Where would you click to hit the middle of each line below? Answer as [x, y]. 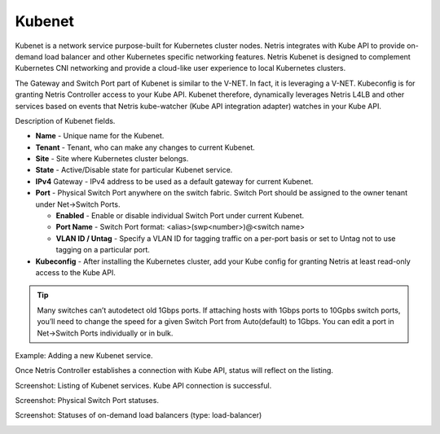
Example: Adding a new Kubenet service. [84, 355]
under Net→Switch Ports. [78, 204]
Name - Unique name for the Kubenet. [100, 136]
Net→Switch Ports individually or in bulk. [105, 333]
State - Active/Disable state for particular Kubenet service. [134, 170]
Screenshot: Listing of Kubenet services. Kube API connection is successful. [143, 385]
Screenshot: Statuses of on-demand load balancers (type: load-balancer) [139, 415]
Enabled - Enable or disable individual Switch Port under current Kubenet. [180, 216]
